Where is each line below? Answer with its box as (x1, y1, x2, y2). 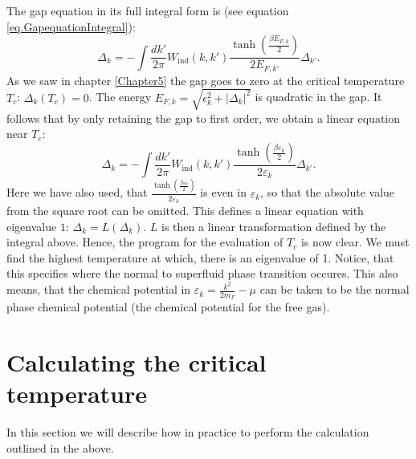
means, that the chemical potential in (6, 281, 191, 298)
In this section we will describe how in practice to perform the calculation (6, 424, 369, 441)
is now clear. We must (300, 234, 410, 250)
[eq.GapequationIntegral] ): (6, 18, 136, 35)
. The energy (88, 88, 152, 105)
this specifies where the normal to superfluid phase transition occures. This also (6, 265, 398, 282)
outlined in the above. (6, 439, 114, 456)
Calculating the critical (6, 346, 267, 379)
